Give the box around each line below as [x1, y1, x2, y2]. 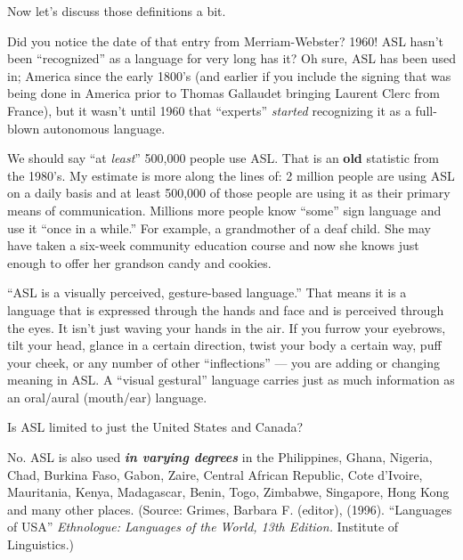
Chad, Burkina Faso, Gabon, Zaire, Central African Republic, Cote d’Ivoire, [7, 465, 423, 483]
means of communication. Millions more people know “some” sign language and [7, 200, 442, 219]
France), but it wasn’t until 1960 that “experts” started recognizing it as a [7, 101, 411, 119]
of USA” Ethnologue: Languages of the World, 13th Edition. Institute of [7, 517, 399, 536]
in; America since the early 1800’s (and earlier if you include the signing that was [7, 66, 451, 85]
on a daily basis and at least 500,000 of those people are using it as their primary [7, 183, 451, 202]
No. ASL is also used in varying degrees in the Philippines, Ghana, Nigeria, [7, 448, 433, 467]
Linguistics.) [7, 535, 75, 554]
